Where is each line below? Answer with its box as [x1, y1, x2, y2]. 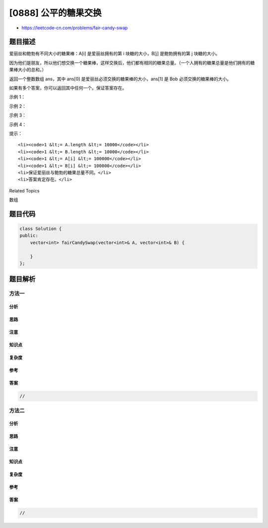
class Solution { [19, 226, 62, 232]
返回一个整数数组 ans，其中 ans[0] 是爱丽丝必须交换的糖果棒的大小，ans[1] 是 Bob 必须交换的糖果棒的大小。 [9, 76, 232, 82]
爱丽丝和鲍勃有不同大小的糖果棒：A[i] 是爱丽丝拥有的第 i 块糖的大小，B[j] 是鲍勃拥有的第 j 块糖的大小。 [9, 51, 220, 57]
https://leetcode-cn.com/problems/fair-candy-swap [21, 25, 128, 31]
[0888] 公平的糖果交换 [9, 7, 102, 18]
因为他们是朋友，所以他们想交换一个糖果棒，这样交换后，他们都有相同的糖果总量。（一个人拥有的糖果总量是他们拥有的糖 [9, 59, 255, 65]
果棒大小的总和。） [9, 67, 47, 73]
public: [19, 233, 38, 238]
